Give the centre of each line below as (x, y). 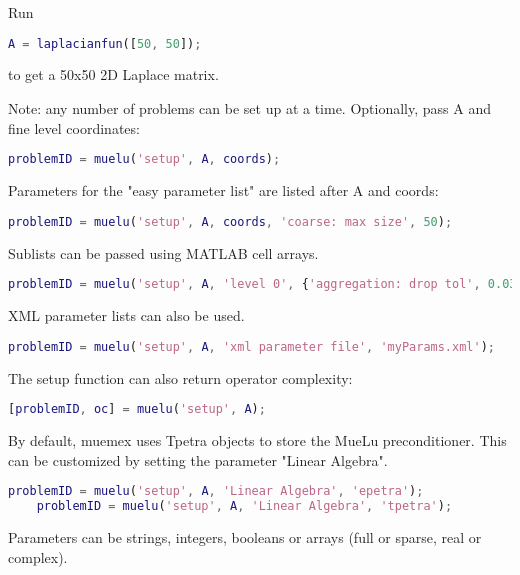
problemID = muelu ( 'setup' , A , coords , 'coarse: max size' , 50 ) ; (230, 221)
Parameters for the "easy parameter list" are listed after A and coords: (223, 190)
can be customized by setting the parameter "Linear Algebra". (198, 459)
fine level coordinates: (74, 127)
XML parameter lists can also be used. (126, 315)
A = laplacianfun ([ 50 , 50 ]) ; (105, 43)
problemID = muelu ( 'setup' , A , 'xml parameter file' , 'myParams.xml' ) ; (252, 346)
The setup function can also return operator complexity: (180, 377)
